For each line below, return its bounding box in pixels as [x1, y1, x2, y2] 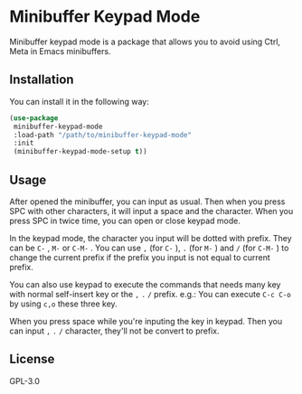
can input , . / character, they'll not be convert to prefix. [9, 325, 220, 336]
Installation [9, 72, 74, 88]
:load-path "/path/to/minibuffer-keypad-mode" [13, 130, 193, 139]
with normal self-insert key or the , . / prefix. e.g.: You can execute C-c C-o [9, 288, 291, 299]
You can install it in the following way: [9, 96, 149, 107]
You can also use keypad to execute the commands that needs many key [9, 278, 281, 290]
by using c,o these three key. [9, 298, 118, 309]
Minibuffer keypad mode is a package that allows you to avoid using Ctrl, [9, 36, 281, 47]
